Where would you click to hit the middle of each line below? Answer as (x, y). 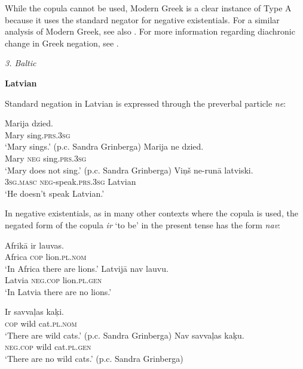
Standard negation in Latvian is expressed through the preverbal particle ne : (146, 103)
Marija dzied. (29, 123)
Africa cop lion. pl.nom (46, 257)
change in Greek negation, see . (62, 43)
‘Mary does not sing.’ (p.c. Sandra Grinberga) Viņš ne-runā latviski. (129, 170)
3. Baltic (21, 63)
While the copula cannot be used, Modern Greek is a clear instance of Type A (148, 8)
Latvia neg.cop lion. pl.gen (53, 280)
